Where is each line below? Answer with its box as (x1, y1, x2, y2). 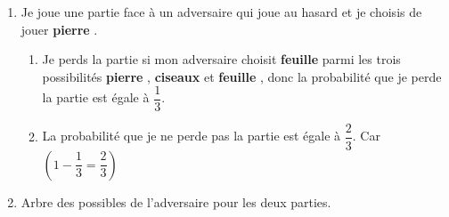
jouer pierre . (20, 20, 98, 38)
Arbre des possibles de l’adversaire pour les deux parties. (20, 192, 331, 211)
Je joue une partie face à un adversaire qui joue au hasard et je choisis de (20, 3, 422, 20)
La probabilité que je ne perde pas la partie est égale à (42, 126, 341, 145)
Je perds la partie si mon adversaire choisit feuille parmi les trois (42, 50, 401, 68)
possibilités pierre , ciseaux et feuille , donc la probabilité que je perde (42, 67, 442, 85)
